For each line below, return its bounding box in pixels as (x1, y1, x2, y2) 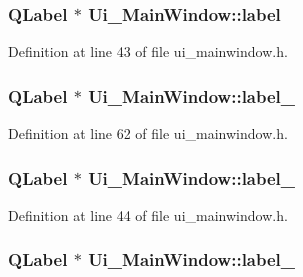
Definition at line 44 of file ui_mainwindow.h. (8, 204, 288, 225)
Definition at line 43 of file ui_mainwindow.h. (8, 41, 288, 62)
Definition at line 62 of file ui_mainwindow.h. (8, 123, 288, 144)
